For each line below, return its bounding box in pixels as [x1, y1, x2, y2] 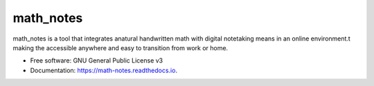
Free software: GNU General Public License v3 [30, 56, 163, 65]
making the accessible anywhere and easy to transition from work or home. [12, 43, 229, 52]
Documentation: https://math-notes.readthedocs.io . [30, 66, 178, 74]
